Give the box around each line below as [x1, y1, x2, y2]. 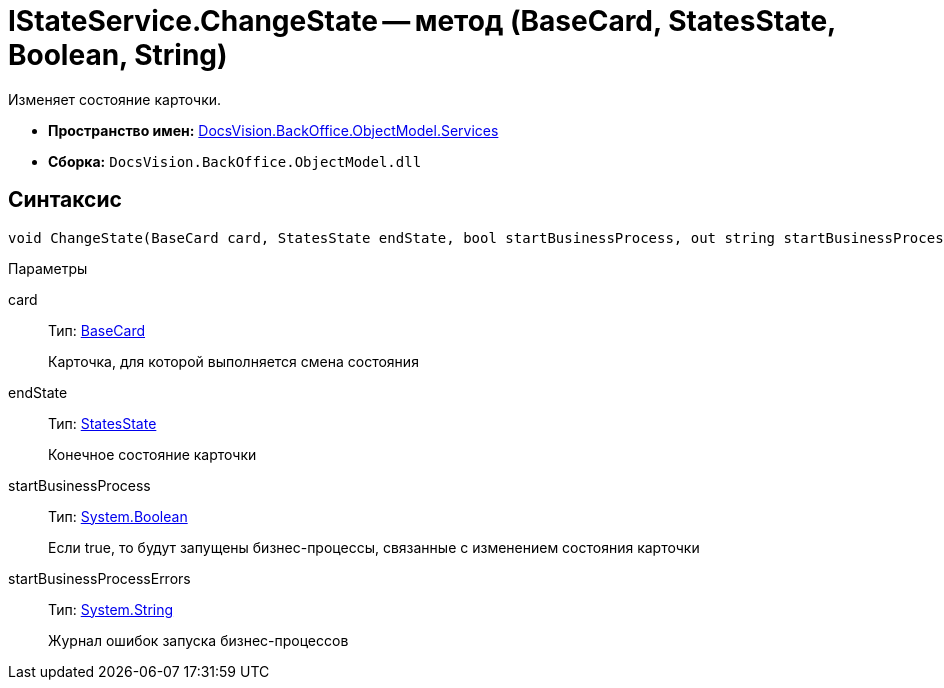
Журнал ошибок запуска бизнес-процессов [48, 631, 349, 649]
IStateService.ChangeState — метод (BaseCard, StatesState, [8, 4, 836, 38]
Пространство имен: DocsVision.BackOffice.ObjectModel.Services [48, 121, 499, 139]
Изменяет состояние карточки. [8, 90, 222, 108]
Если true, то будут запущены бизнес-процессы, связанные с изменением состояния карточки [48, 538, 700, 556]
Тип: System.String [48, 600, 174, 618]
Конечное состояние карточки [48, 445, 257, 463]
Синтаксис [8, 187, 122, 213]
